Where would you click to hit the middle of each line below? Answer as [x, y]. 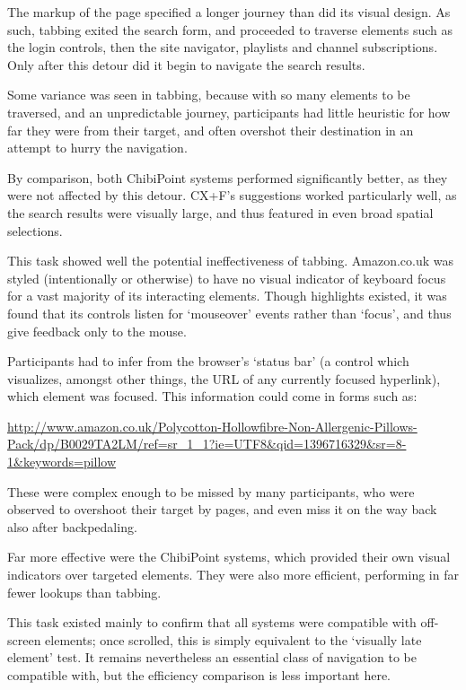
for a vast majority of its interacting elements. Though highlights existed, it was [227, 296]
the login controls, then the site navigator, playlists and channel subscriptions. [223, 47]
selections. [35, 230]
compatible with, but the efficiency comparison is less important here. [199, 675]
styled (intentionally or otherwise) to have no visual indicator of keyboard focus [227, 278]
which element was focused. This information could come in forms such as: [212, 396]
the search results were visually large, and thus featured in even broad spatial [220, 212]
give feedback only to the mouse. [97, 331]
